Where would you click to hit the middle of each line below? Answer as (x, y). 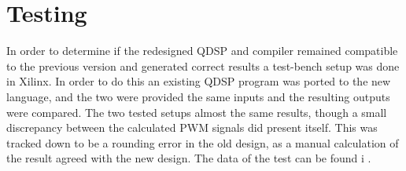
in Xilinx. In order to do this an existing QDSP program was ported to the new (199, 81)
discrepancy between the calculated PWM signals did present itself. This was (192, 127)
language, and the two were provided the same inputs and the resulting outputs (198, 96)
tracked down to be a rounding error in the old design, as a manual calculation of (203, 142)
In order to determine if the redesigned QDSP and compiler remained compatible (202, 51)
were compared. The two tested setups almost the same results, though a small (197, 112)
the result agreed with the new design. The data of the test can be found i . (189, 158)
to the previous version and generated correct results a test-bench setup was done (203, 65)
